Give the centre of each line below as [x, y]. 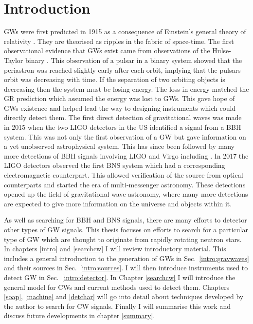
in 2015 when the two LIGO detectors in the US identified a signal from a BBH [123, 127]
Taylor [14, 60]
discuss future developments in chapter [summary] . [80, 315]
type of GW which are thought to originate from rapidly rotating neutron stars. [123, 239]
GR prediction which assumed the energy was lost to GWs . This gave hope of [119, 98]
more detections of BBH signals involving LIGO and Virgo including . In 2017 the [126, 155]
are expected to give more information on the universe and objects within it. [118, 203]
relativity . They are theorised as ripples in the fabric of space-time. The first [119, 41]
